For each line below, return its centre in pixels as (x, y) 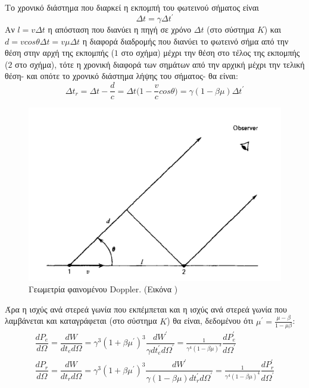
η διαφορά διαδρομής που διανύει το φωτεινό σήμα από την (185, 41)
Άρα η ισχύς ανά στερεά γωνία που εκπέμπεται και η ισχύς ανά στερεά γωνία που (146, 309)
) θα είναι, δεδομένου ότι (210, 321)
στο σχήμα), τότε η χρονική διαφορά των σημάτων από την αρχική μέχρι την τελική (160, 64)
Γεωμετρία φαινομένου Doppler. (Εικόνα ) (103, 289)
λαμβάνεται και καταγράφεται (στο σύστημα (81, 321)
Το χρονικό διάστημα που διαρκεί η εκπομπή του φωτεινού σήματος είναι (132, 7)
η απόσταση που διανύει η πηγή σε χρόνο (120, 29)
